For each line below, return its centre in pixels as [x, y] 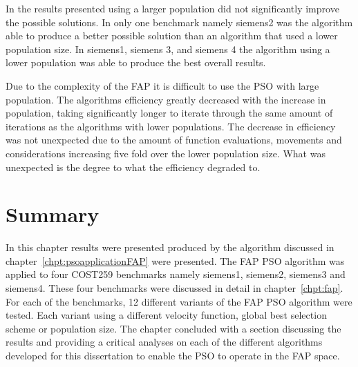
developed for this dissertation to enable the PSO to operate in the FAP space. [173, 355]
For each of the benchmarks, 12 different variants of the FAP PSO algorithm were [179, 301]
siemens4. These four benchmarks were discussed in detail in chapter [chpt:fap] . [175, 288]
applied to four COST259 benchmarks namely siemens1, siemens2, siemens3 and [176, 274]
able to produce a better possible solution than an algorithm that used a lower [172, 36]
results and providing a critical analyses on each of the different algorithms [164, 342]
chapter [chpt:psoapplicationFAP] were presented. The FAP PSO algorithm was [175, 260]
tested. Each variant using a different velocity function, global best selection [166, 315]
